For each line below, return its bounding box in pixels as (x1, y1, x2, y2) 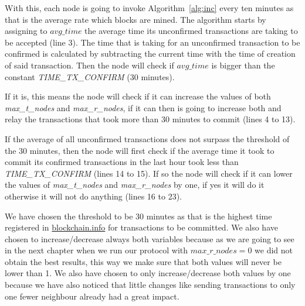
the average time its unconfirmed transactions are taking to (84, 25, 298, 37)
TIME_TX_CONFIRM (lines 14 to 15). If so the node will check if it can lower (5, 167, 293, 179)
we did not (255, 244, 293, 256)
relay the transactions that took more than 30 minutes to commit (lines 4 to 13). (5, 113, 296, 125)
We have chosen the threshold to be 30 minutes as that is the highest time (5, 209, 272, 222)
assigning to (5, 25, 48, 37)
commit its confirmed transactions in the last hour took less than (5, 156, 239, 168)
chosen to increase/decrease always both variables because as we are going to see (5, 232, 294, 245)
